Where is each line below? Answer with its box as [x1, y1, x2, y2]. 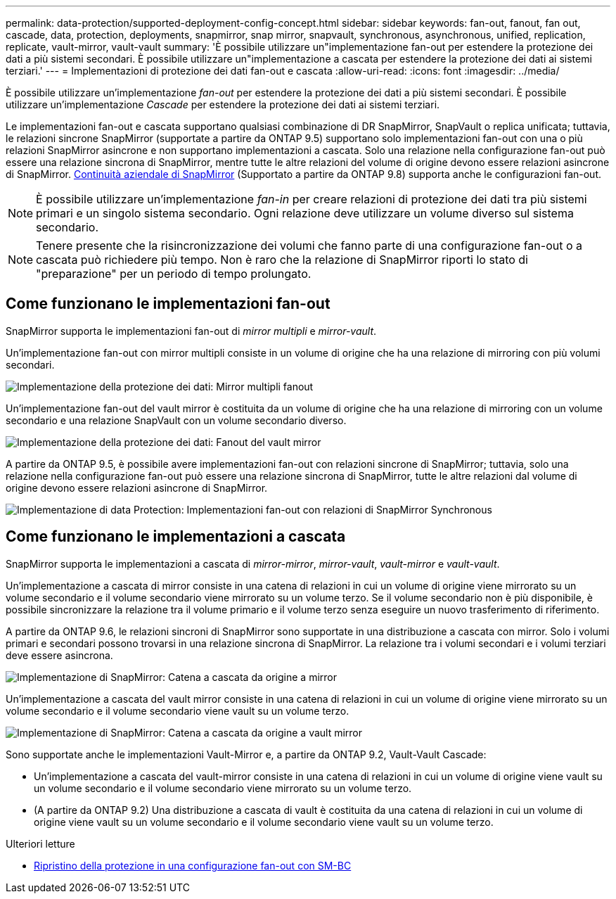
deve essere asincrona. [6, 649, 113, 661]
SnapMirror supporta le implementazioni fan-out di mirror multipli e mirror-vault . [6, 324, 377, 337]
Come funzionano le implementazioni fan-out [6, 295, 331, 313]
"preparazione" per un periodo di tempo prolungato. [36, 267, 312, 281]
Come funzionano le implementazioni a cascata [6, 528, 346, 546]
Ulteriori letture [6, 837, 75, 850]
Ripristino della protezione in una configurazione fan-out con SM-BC [34, 859, 352, 872]
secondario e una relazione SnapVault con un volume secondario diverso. [6, 414, 347, 426]
